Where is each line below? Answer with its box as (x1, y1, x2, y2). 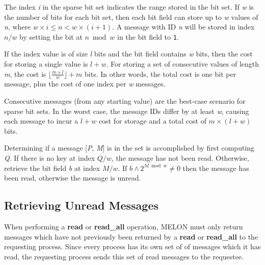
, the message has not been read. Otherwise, (111, 153, 249, 163)
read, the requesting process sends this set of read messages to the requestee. (4, 251, 244, 261)
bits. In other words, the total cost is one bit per (85, 68, 236, 79)
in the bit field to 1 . (117, 31, 179, 42)
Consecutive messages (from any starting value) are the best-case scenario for (4, 96, 246, 106)
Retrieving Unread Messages (4, 197, 158, 213)
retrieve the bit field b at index (4, 162, 100, 173)
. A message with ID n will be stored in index (112, 21, 255, 32)
